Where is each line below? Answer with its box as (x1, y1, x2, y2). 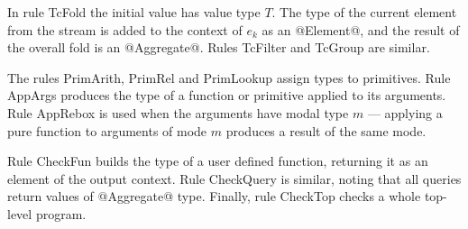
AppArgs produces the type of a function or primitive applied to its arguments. (7, 86, 446, 105)
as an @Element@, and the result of (262, 20, 460, 39)
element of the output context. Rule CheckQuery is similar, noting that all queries (7, 169, 462, 188)
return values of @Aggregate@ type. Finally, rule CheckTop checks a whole (7, 187, 421, 206)
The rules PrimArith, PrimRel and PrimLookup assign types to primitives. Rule (7, 68, 451, 87)
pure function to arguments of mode (7, 121, 207, 140)
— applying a (367, 103, 443, 122)
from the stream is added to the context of (7, 20, 243, 39)
